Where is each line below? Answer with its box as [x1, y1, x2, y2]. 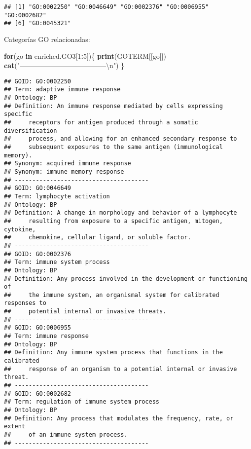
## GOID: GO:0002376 [4, 250, 72, 258]
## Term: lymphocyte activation [4, 192, 110, 200]
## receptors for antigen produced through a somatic [4, 119, 198, 126]
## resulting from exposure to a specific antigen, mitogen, [4, 217, 223, 224]
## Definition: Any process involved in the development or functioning [4, 275, 248, 282]
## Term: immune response [4, 333, 89, 340]
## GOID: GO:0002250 [4, 77, 72, 85]
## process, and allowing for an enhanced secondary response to [4, 135, 237, 143]
